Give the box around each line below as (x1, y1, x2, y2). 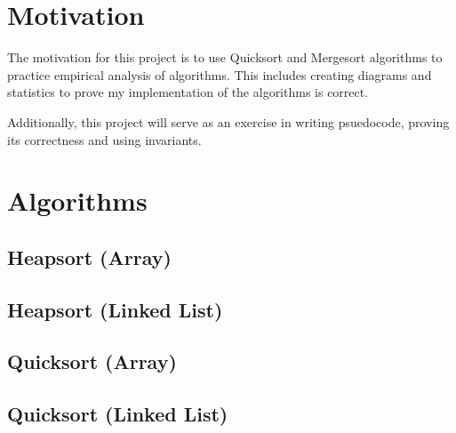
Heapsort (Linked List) (7, 295, 223, 323)
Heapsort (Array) (7, 243, 172, 270)
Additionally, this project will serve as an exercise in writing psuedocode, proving (7, 112, 450, 131)
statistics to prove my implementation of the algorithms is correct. (7, 83, 369, 101)
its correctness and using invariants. (7, 130, 202, 148)
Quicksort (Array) (7, 348, 177, 375)
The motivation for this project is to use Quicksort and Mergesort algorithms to (7, 48, 443, 67)
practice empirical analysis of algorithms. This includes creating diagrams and (7, 65, 432, 84)
